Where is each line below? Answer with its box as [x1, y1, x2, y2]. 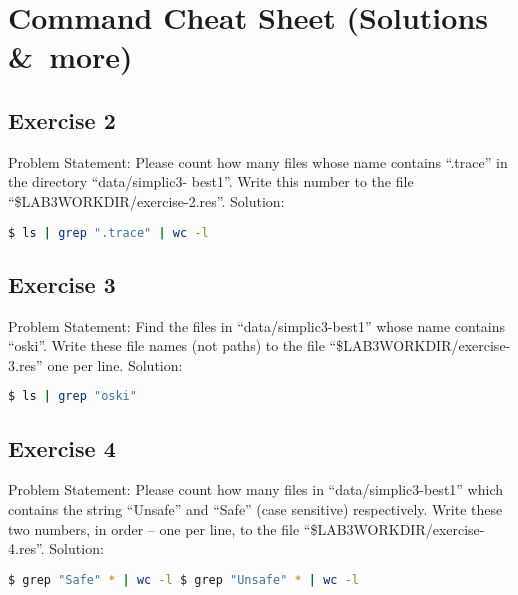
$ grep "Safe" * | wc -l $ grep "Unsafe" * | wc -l [8, 572, 360, 587]
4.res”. [8, 538, 45, 559]
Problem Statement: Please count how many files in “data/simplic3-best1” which [8, 479, 503, 500]
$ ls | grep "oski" [8, 389, 137, 404]
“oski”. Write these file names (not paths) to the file [8, 335, 325, 356]
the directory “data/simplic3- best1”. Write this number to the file [8, 171, 414, 192]
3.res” [8, 354, 43, 375]
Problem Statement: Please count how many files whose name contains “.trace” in [8, 151, 508, 172]
